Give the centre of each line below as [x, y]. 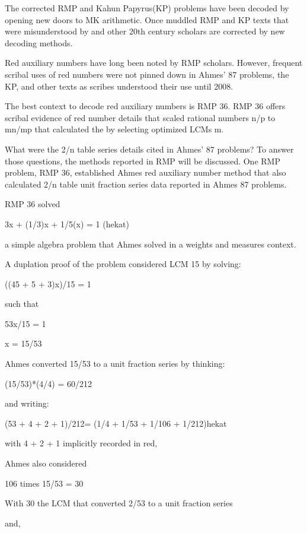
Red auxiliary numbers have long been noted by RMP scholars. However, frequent [154, 63]
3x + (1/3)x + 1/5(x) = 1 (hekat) [67, 223]
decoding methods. [39, 42]
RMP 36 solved [33, 204]
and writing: [27, 403]
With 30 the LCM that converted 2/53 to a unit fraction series [119, 503]
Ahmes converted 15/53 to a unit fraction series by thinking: [115, 364]
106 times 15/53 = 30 [44, 483]
